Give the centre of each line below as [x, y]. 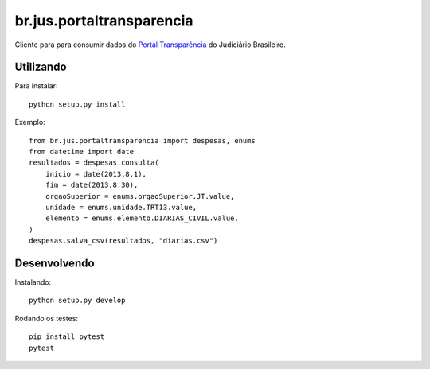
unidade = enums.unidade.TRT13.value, [121, 207]
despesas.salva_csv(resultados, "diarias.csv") [123, 241]
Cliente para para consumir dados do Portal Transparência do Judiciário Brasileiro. [150, 45]
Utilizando [41, 67]
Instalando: [33, 282]
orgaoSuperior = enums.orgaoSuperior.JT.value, [140, 196]
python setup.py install [77, 104]
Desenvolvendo [55, 263]
